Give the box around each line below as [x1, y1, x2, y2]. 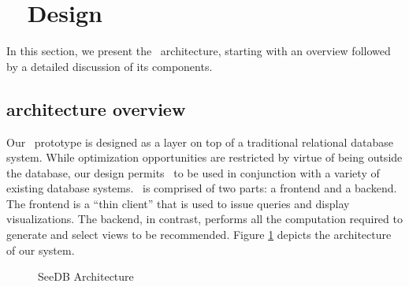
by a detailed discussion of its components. [6, 58, 213, 74]
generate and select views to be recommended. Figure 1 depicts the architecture [6, 226, 392, 243]
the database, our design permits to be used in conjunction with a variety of [6, 164, 380, 181]
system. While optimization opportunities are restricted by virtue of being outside [6, 149, 403, 166]
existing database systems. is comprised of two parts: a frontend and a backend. [6, 180, 397, 196]
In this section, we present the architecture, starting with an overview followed [6, 43, 391, 59]
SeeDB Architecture [38, 268, 134, 285]
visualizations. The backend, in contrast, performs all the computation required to [6, 211, 403, 227]
